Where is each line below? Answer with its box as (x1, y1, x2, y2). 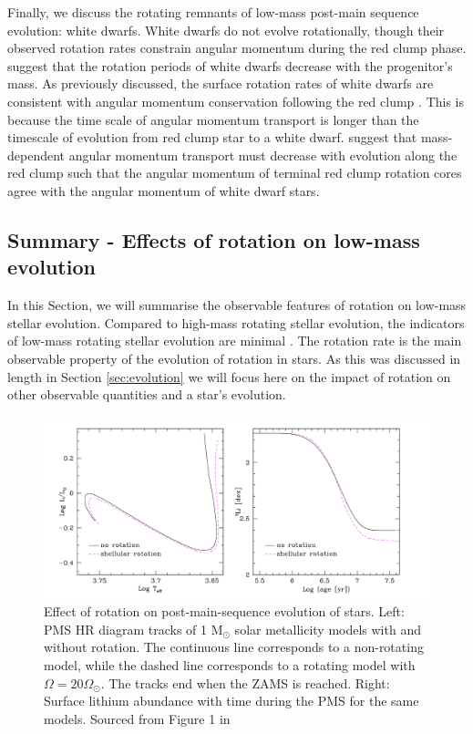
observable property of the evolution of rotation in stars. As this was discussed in (7, 348, 461, 367)
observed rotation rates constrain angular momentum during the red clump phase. (7, 38, 467, 57)
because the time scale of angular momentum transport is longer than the (7, 109, 419, 129)
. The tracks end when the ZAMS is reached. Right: (100, 673, 390, 692)
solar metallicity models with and (234, 619, 421, 638)
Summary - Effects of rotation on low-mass (7, 225, 420, 253)
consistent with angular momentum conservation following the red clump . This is (7, 91, 465, 110)
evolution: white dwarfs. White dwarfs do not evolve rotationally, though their (7, 20, 445, 39)
